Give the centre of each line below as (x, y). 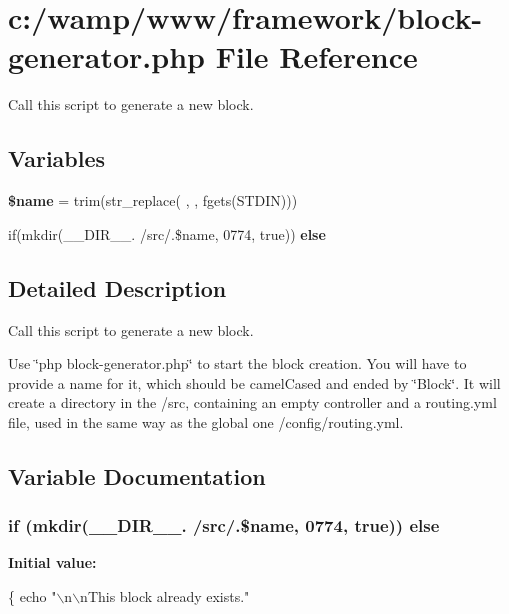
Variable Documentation (137, 475)
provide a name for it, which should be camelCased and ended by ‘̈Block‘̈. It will (254, 382)
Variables (57, 158)
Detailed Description (117, 287)
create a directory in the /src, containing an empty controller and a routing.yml (252, 402)
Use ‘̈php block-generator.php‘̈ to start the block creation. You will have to (237, 363)
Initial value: (52, 562)
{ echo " (32, 596)
